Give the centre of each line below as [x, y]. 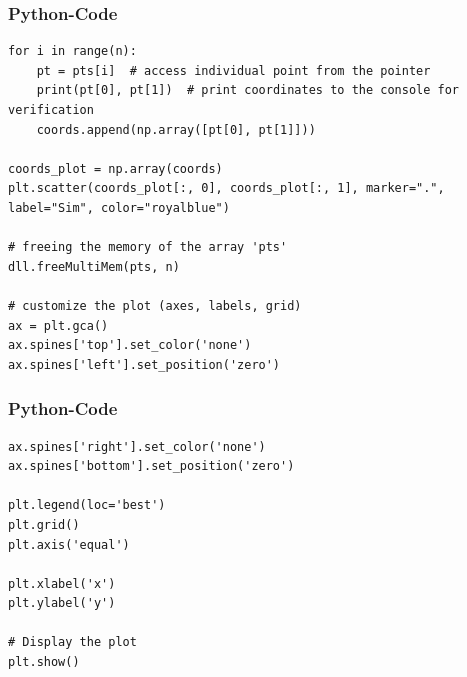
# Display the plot [72, 642]
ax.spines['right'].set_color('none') [137, 446]
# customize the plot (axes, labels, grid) [155, 305]
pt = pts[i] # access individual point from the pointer [233, 70]
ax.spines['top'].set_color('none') [130, 345]
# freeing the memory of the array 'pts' [148, 247]
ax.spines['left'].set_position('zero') [144, 364]
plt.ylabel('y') [62, 603]
